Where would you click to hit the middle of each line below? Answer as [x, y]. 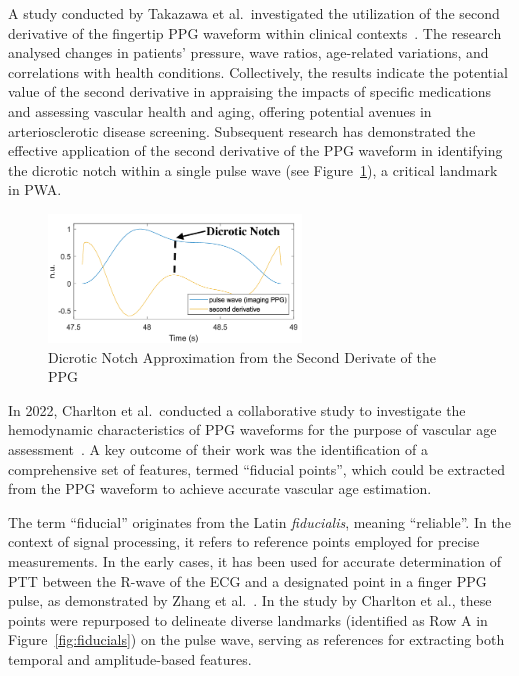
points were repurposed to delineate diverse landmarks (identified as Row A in [248, 619]
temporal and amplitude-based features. [130, 659]
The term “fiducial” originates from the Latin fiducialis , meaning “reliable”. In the [259, 521]
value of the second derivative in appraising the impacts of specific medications [250, 91]
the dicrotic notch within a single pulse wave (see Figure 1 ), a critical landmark [253, 169]
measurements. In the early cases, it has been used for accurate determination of [254, 561]
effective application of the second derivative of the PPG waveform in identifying [255, 150]
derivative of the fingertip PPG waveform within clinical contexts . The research [255, 32]
